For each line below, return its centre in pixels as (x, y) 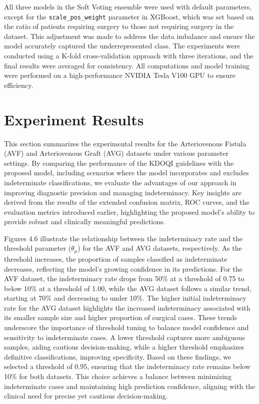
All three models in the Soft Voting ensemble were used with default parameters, (128, 6)
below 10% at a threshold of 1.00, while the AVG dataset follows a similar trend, (128, 288)
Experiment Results (74, 119)
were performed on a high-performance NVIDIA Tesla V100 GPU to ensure (120, 75)
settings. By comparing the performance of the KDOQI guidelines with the (119, 163)
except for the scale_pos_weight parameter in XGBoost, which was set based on (129, 16)
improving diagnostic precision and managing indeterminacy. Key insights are (123, 192)
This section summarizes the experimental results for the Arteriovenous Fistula (125, 143)
